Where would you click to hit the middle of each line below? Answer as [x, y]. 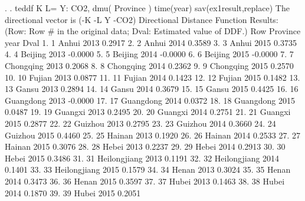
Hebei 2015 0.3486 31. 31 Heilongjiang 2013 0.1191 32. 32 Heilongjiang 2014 [142, 158]
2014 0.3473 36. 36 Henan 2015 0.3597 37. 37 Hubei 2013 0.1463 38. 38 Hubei [145, 181]
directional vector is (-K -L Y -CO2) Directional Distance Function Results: [142, 19]
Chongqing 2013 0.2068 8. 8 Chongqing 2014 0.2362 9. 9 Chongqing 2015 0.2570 [149, 65]
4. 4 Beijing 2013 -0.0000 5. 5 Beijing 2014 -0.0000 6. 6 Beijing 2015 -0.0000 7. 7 [149, 54]
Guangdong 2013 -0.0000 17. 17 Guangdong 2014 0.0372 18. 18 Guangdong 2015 [150, 100]
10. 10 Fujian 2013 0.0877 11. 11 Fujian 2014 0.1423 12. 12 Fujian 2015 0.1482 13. [152, 77]
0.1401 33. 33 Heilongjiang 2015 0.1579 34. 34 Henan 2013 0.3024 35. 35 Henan [148, 169]
